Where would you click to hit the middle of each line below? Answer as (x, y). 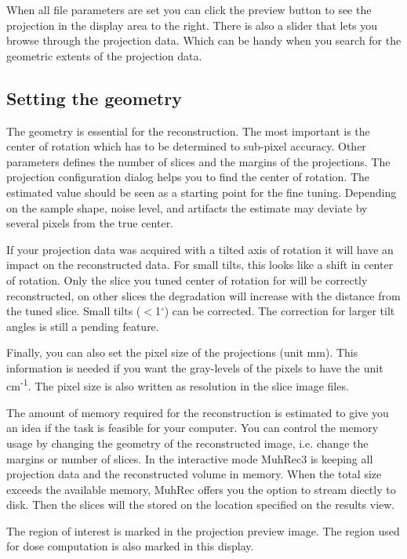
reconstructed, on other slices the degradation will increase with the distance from (203, 295)
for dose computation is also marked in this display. (130, 546)
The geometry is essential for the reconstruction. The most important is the (188, 131)
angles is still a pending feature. (83, 326)
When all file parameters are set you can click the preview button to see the (189, 9)
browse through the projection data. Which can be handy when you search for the (204, 40)
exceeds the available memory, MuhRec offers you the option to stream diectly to (201, 489)
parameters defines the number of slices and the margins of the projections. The (198, 161)
